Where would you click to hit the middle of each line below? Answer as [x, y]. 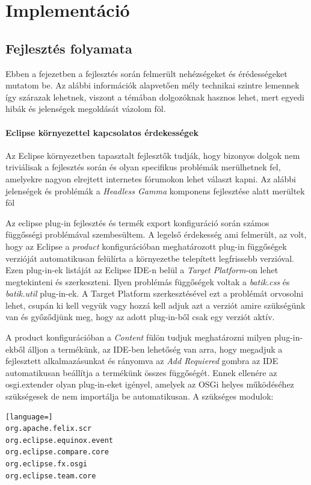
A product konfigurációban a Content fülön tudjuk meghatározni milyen [139, 337]
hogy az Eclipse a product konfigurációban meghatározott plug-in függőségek [146, 246]
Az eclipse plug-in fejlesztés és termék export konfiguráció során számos [137, 222]
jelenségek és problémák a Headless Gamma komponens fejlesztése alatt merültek [155, 190]
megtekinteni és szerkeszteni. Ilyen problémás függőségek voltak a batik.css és [148, 281]
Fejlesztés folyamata [69, 48]
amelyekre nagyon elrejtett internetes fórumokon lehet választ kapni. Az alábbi [151, 178]
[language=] [29, 417]
